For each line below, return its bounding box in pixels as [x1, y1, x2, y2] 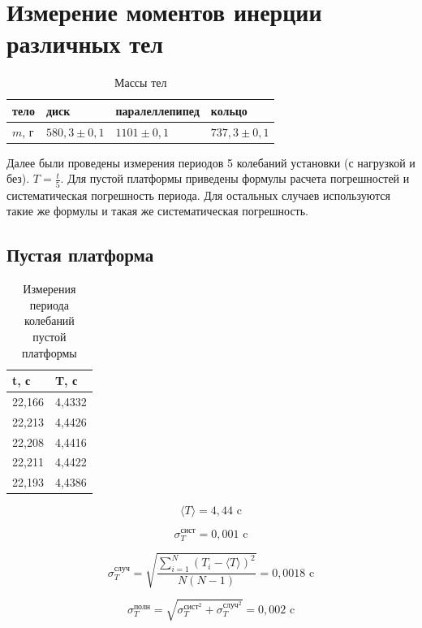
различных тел [6, 27, 164, 60]
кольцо [210, 102, 248, 119]
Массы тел [114, 74, 167, 91]
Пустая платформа [6, 242, 154, 267]
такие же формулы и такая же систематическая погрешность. [6, 202, 308, 219]
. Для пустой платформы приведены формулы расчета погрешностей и [60, 170, 410, 187]
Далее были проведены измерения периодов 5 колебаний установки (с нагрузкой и [6, 154, 416, 171]
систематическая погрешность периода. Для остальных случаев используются [6, 186, 390, 203]
